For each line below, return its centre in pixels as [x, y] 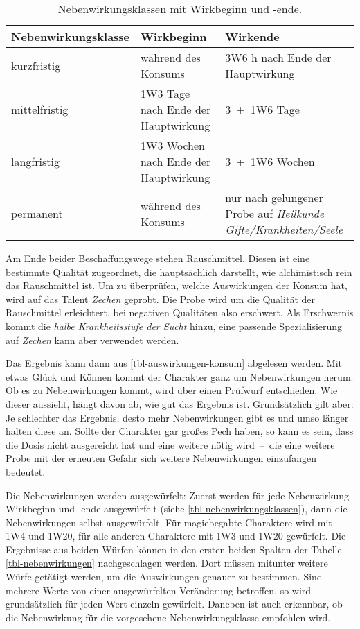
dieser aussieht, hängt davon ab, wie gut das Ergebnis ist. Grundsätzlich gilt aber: [180, 403]
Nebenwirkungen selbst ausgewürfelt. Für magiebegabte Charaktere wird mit [169, 522]
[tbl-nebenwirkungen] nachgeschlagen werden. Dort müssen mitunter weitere [167, 563]
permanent [37, 213]
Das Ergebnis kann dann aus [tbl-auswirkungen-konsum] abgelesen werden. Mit [174, 363]
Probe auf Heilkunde [275, 213]
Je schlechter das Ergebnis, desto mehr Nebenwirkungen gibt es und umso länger [177, 417]
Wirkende [252, 36]
